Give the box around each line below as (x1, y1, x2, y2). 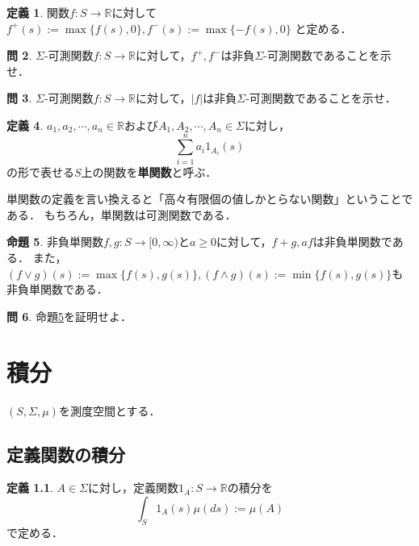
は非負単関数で (312, 233, 392, 250)
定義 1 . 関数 (6, 4, 69, 20)
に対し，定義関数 (88, 479, 179, 496)
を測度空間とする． (58, 402, 161, 419)
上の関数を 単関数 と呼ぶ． (81, 163, 217, 180)
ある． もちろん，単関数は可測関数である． (6, 206, 237, 223)
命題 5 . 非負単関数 (6, 233, 103, 250)
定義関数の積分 (6, 441, 125, 466)
